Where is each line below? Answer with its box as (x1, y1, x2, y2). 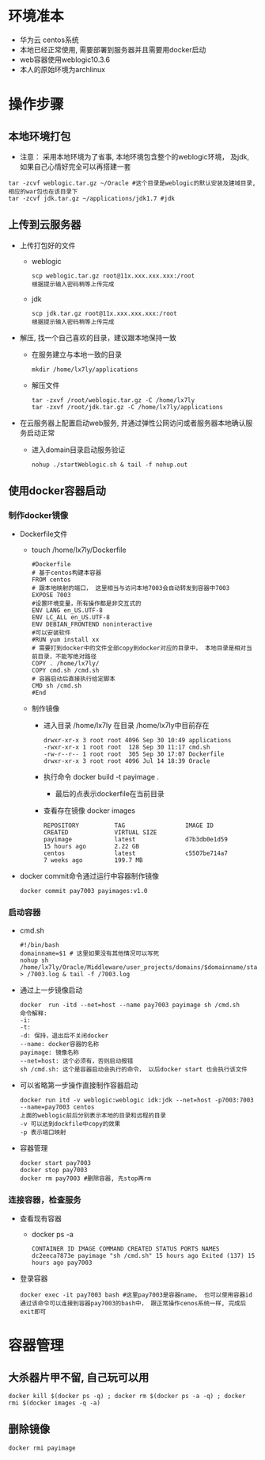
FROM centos (31, 576, 71, 584)
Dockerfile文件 (19, 529, 68, 539)
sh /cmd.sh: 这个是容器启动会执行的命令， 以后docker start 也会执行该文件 (19, 1065, 248, 1073)
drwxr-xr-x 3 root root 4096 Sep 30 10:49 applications (43, 737, 232, 745)
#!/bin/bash (19, 941, 59, 948)
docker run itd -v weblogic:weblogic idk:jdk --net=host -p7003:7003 (19, 1096, 255, 1104)
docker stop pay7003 (19, 1166, 88, 1174)
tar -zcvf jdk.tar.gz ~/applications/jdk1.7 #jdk (8, 194, 176, 202)
